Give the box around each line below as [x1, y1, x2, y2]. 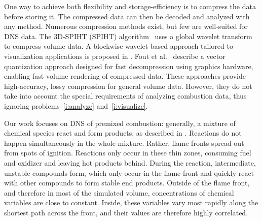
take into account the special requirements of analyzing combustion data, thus [4, 90, 247, 101]
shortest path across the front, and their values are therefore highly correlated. [4, 207, 248, 217]
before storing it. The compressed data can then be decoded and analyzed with [4, 11, 250, 21]
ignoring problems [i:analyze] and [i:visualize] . [4, 100, 148, 111]
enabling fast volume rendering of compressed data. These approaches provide [4, 71, 246, 81]
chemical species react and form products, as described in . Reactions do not [4, 128, 242, 138]
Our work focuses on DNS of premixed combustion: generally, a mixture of [4, 117, 236, 128]
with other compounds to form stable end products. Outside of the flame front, [4, 177, 250, 188]
